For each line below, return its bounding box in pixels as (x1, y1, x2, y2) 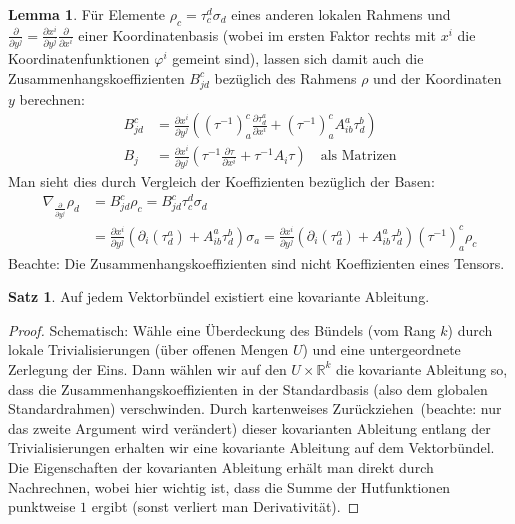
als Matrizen (320, 149, 397, 164)
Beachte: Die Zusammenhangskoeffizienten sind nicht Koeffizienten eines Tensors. (8, 252, 505, 273)
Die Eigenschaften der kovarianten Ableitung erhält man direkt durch (8, 456, 434, 477)
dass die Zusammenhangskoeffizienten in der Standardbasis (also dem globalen (8, 378, 488, 399)
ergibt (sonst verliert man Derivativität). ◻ (91, 496, 360, 517)
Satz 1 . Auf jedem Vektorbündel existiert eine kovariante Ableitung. (8, 286, 430, 307)
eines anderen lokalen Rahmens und (231, 4, 451, 24)
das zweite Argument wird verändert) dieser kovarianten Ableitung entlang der (8, 417, 491, 438)
